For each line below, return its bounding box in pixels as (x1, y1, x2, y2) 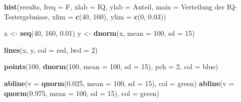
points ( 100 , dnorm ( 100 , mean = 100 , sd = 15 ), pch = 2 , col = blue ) (4, 61, 219, 72)
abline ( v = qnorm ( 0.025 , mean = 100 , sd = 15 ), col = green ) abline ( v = (4, 78, 235, 88)
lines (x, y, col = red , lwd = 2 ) (4, 44, 98, 55)
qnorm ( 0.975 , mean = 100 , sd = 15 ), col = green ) (4, 88, 159, 98)
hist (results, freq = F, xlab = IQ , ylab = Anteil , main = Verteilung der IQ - (4, 1, 238, 11)
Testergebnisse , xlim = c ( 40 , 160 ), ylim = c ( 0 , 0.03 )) (4, 11, 166, 21)
